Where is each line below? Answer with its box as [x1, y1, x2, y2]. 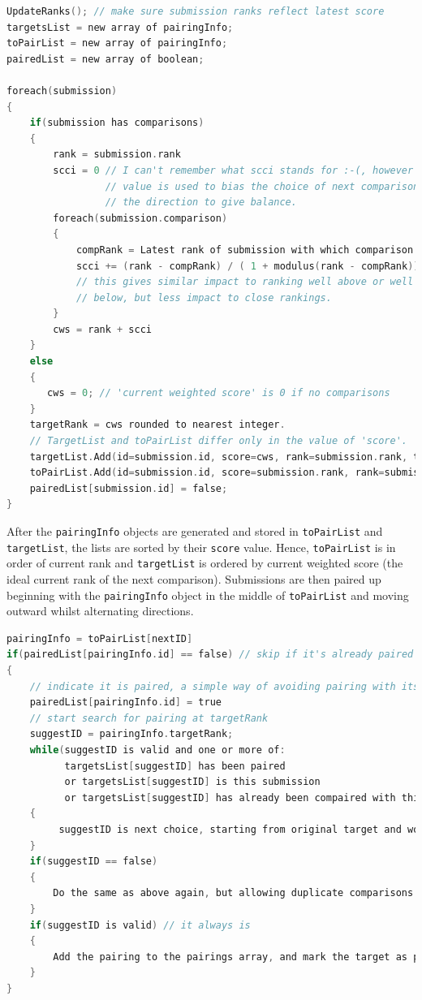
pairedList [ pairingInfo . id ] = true [29, 696, 222, 709]
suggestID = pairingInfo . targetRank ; [29, 728, 234, 740]
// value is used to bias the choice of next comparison [105, 180, 420, 192]
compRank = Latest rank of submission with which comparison [75, 244, 414, 256]
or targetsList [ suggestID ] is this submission [64, 776, 321, 788]
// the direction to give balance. [105, 196, 297, 209]
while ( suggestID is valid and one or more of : [29, 744, 286, 756]
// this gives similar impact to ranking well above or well [75, 276, 414, 288]
